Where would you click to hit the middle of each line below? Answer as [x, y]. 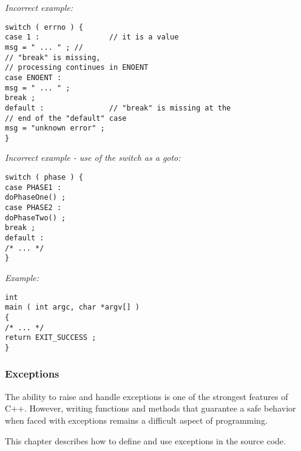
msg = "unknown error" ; [55, 128]
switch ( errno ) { [44, 27]
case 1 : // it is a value [92, 37]
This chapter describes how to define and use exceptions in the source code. [145, 440]
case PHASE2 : [33, 208]
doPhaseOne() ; [36, 198]
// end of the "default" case [66, 118]
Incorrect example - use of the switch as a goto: [93, 158]
